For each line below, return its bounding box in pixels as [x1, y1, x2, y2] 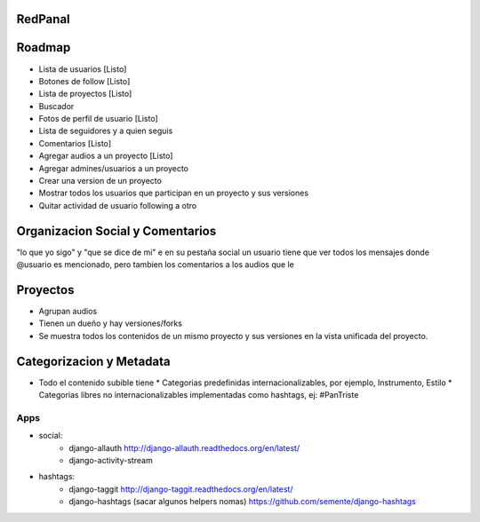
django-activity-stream [68, 455, 153, 466]
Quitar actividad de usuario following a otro [38, 200, 197, 210]
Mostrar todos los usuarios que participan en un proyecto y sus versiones [38, 187, 309, 199]
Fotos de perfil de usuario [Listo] [38, 114, 159, 124]
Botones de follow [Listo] [38, 75, 131, 86]
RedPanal [16, 12, 70, 27]
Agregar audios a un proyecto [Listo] [38, 151, 173, 162]
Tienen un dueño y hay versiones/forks [38, 318, 182, 328]
